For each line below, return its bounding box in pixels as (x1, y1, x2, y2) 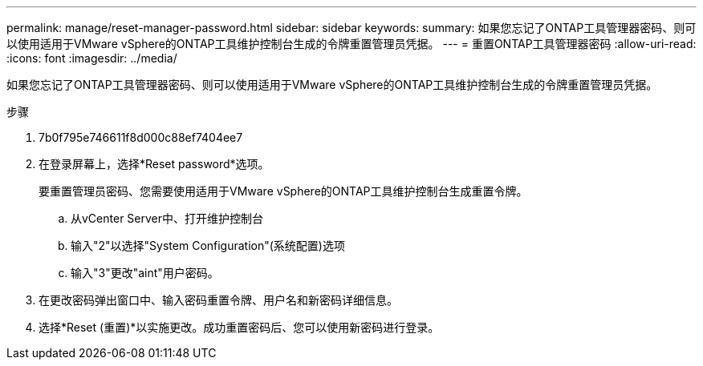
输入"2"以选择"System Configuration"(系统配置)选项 (71, 239, 345, 252)
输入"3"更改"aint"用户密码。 (71, 266, 219, 280)
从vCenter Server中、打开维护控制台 (71, 211, 264, 225)
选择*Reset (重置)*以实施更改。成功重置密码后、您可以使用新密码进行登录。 (39, 320, 440, 334)
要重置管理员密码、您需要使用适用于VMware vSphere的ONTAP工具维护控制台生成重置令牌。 (39, 184, 528, 198)
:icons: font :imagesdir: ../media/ (6, 51, 177, 65)
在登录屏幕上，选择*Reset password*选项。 (39, 157, 270, 171)
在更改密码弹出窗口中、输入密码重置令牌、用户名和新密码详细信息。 (39, 293, 398, 307)
